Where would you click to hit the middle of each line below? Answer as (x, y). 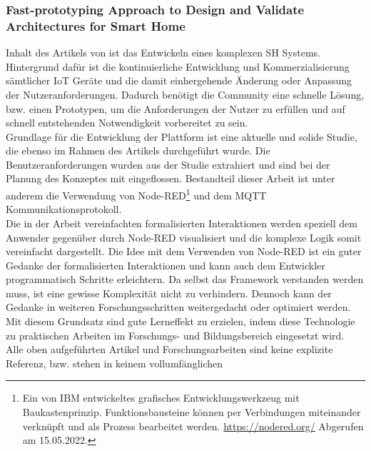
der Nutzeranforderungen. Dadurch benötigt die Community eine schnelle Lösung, (185, 94)
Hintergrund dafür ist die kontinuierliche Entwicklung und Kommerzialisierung (178, 66)
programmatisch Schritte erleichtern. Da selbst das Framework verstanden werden (185, 279)
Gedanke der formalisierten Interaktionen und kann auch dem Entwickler (166, 265)
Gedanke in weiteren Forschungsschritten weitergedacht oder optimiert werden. (178, 307)
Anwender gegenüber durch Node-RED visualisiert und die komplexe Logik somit (184, 237)
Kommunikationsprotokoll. (64, 209)
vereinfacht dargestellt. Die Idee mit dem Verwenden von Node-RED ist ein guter (184, 251)
